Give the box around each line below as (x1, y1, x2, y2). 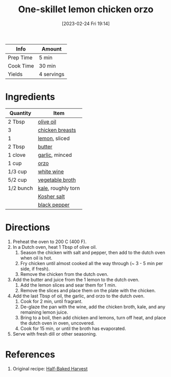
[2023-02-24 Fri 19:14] (62, 20, 110, 27)
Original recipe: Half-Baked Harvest (12, 365, 88, 371)
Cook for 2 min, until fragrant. (20, 298, 83, 304)
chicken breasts (38, 126, 77, 133)
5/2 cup (8, 176, 27, 183)
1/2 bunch (8, 184, 33, 192)
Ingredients (5, 91, 55, 103)
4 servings (39, 70, 65, 78)
